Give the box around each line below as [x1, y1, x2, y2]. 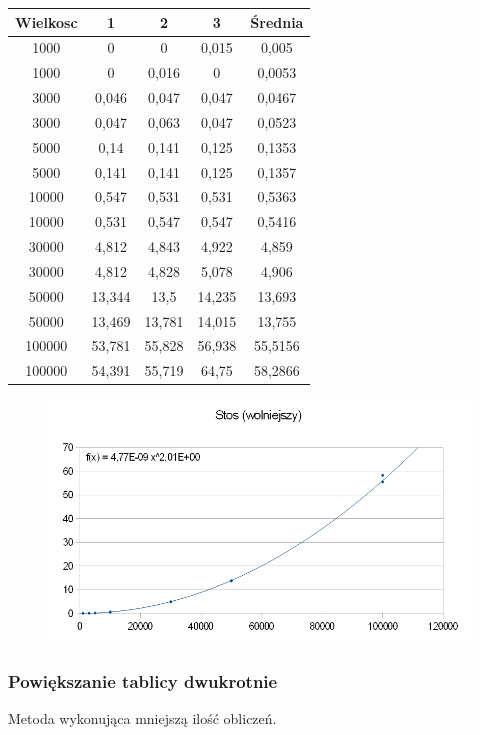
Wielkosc [15, 11, 78, 32]
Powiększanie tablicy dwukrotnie [8, 669, 278, 693]
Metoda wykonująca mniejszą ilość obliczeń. [8, 708, 277, 729]
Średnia [250, 11, 304, 32]
